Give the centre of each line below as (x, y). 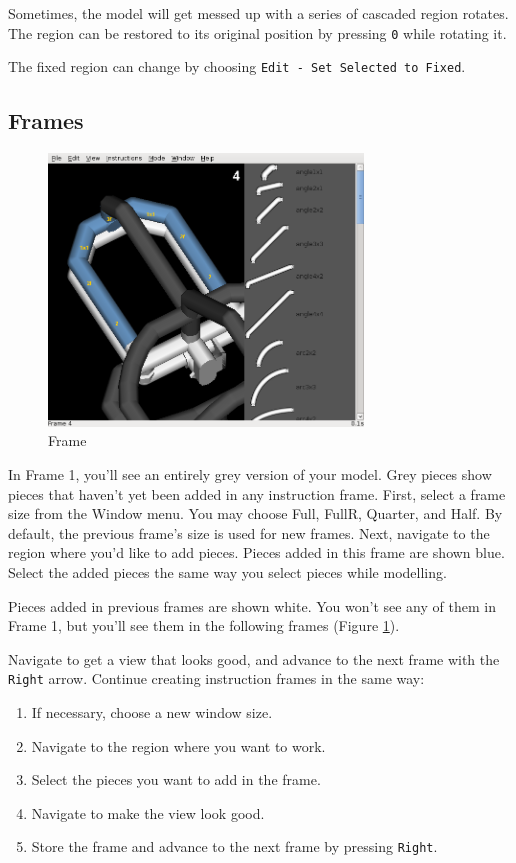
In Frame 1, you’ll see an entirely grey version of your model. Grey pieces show (250, 473)
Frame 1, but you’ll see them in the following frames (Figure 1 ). (204, 625)
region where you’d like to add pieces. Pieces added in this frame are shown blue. (256, 552)
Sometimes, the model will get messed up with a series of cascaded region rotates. (258, 13)
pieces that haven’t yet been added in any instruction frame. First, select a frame (257, 493)
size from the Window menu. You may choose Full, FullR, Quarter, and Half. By (255, 513)
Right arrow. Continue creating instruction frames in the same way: (216, 678)
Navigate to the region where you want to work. (178, 745)
